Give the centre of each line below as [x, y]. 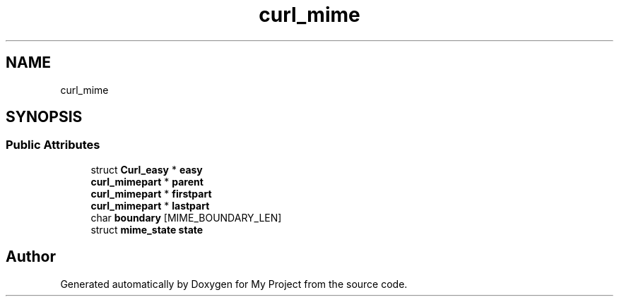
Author [31, 257]
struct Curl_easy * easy [147, 169]
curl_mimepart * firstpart [151, 193]
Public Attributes [53, 145]
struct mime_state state [147, 229]
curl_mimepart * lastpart [150, 205]
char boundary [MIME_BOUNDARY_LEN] [186, 217]
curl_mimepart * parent [147, 181]
